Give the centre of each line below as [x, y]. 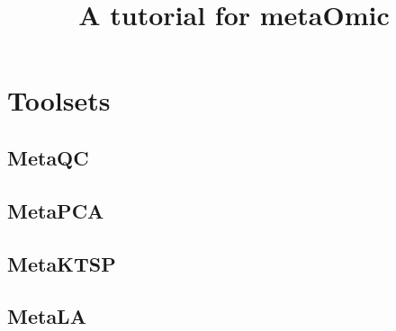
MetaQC [48, 157]
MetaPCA [56, 210]
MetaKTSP [62, 263]
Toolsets [59, 100]
